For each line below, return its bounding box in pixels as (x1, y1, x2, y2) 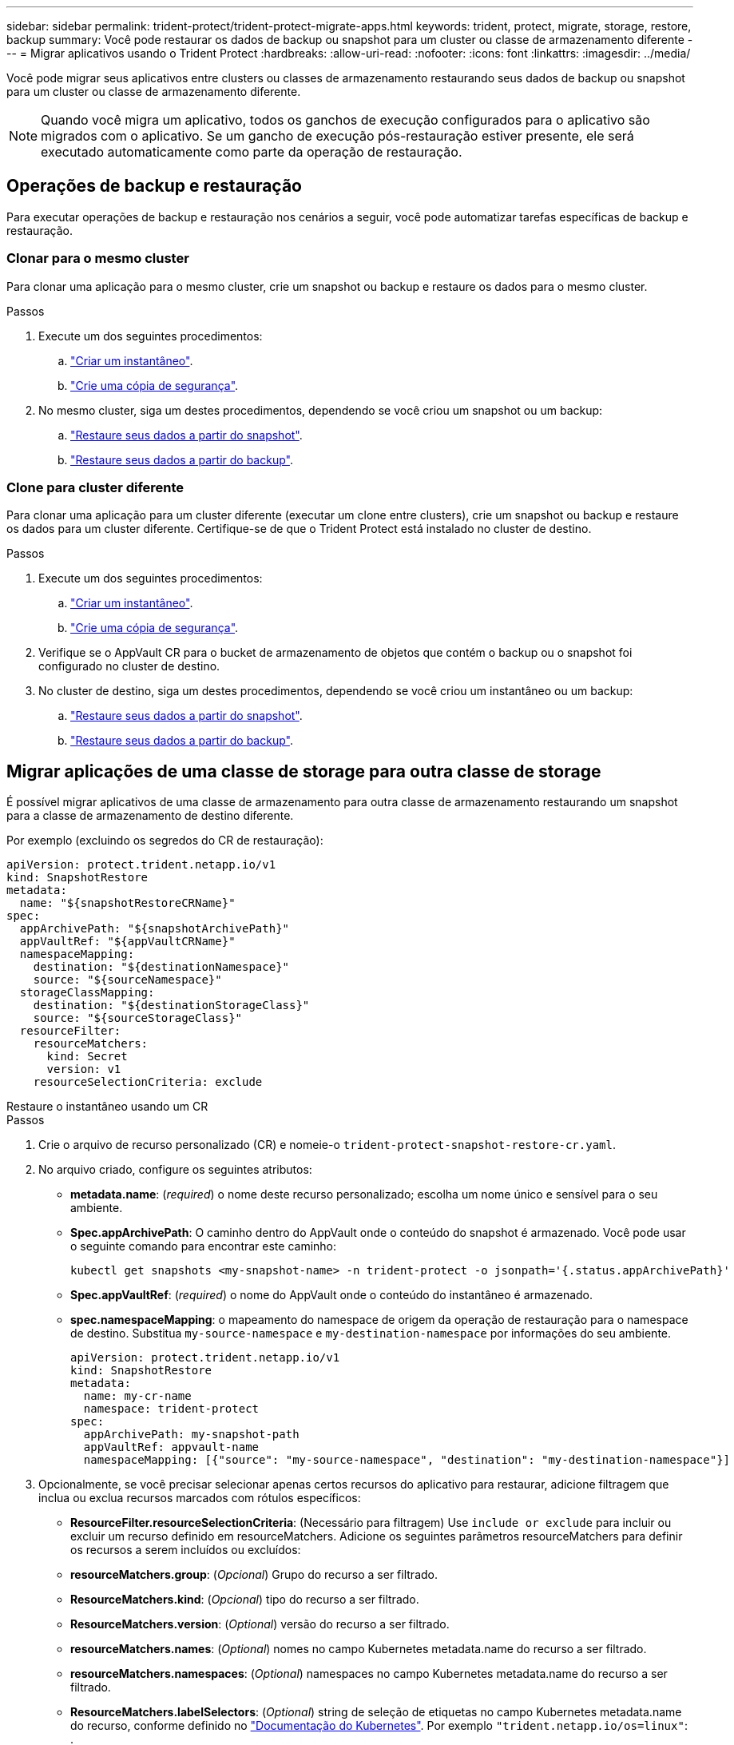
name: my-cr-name (83, 1389, 192, 1403)
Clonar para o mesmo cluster (6, 250, 189, 267)
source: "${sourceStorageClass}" (33, 1012, 243, 1025)
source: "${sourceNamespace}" (33, 973, 222, 987)
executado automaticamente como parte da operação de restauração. (41, 144, 462, 160)
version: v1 (46, 1063, 121, 1076)
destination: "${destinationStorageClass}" (33, 999, 310, 1012)
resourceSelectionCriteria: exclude (33, 1075, 263, 1089)
